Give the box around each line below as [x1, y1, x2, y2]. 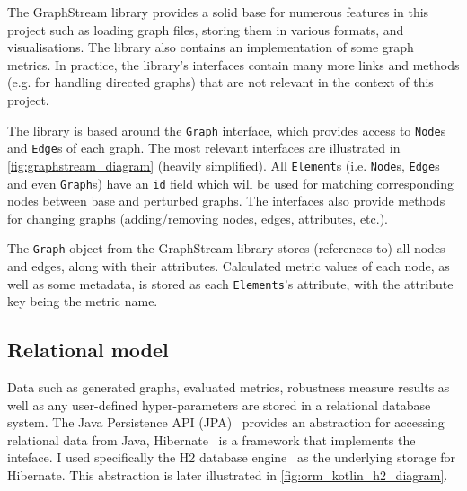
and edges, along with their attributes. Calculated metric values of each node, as [7, 257, 450, 276]
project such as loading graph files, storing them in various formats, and [7, 20, 404, 39]
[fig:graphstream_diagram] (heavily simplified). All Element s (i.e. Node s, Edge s [7, 155, 440, 174]
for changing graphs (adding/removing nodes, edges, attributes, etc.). [7, 208, 389, 227]
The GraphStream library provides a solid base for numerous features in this [7, 3, 429, 21]
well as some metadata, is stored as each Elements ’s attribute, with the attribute [7, 274, 454, 293]
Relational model [7, 336, 169, 364]
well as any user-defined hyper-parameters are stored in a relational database [7, 395, 431, 414]
